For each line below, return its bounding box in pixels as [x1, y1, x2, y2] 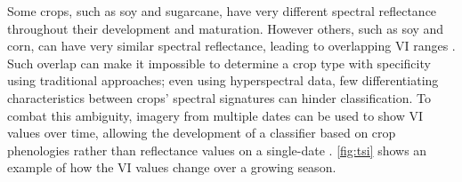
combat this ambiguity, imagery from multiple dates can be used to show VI [7, 106, 424, 124]
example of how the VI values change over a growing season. [7, 158, 336, 177]
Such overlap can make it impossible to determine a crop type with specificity [7, 53, 431, 72]
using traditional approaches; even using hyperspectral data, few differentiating [7, 71, 439, 90]
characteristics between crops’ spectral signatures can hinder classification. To [7, 88, 432, 107]
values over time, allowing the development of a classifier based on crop [7, 123, 396, 142]
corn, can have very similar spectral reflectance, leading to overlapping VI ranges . [7, 36, 456, 55]
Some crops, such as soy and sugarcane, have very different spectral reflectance [7, 2, 437, 20]
